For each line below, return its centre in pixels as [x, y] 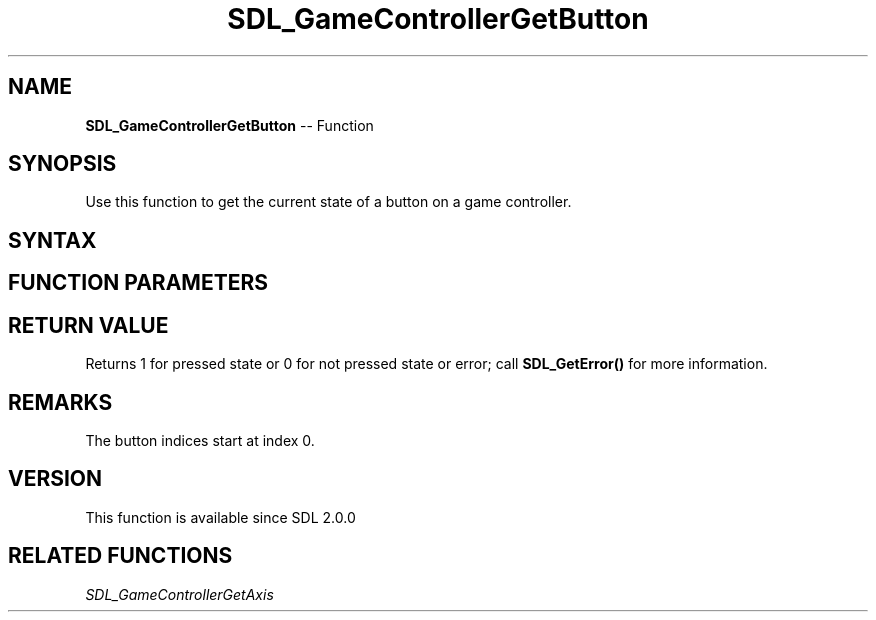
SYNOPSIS [62, 164]
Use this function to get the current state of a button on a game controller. [328, 202]
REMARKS [60, 402]
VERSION [55, 479]
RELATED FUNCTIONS [120, 556]
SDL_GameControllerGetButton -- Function [229, 125]
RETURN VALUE [88, 325]
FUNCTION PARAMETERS [138, 283]
